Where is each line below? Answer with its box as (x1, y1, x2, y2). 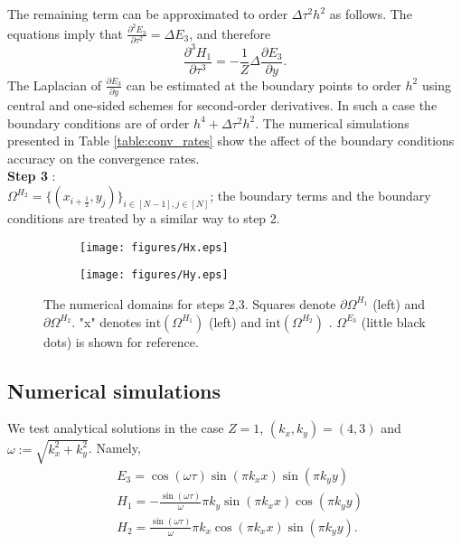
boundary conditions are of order (7, 113, 190, 132)
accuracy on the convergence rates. (7, 148, 200, 167)
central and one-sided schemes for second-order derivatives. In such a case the (7, 96, 437, 115)
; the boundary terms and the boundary (210, 186, 431, 205)
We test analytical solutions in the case (7, 418, 224, 437)
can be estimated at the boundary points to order (126, 75, 401, 94)
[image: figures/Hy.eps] (80, 268, 229, 282)
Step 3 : (7, 166, 56, 185)
